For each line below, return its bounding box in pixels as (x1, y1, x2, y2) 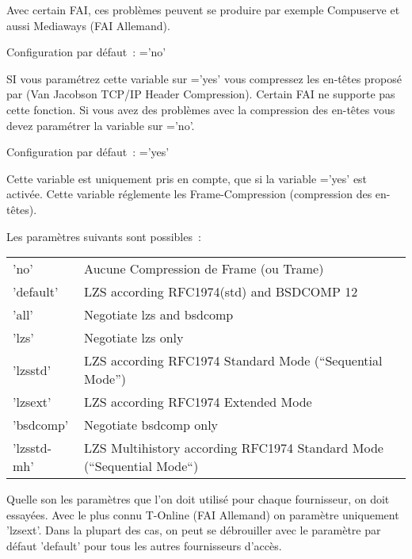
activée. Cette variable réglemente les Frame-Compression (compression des (6, 186, 372, 202)
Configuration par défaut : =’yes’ (6, 144, 170, 160)
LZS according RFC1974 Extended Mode (84, 392, 312, 412)
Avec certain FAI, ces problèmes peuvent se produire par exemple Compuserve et (6, 2, 400, 17)
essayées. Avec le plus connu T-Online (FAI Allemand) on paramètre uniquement (6, 506, 399, 523)
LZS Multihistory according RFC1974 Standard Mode (84, 438, 383, 458)
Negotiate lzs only (84, 328, 184, 347)
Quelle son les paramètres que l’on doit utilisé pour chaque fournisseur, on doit (6, 491, 390, 507)
